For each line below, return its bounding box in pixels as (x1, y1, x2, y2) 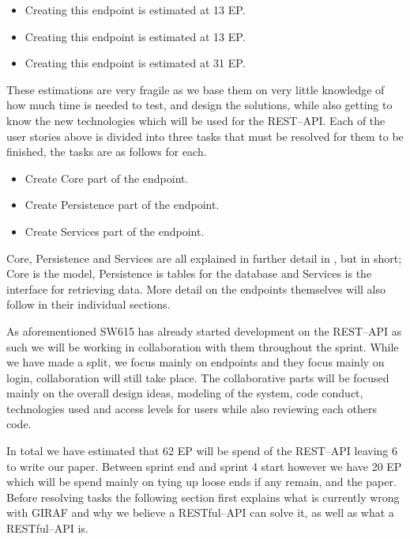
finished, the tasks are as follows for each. (6, 143, 207, 160)
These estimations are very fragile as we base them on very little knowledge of (6, 81, 385, 97)
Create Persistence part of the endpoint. (24, 196, 220, 213)
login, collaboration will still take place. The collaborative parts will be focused (6, 369, 389, 385)
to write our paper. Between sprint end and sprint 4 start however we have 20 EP (6, 457, 402, 474)
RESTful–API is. (6, 520, 88, 537)
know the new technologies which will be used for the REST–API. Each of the (6, 112, 386, 128)
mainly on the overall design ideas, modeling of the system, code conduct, (6, 385, 363, 401)
